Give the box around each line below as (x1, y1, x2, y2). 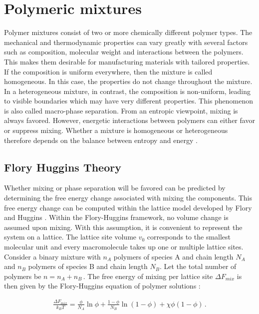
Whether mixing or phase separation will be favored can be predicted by (4, 182, 226, 193)
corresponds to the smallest (147, 231, 231, 242)
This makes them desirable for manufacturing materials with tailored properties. (4, 56, 250, 66)
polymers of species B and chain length (28, 261, 148, 271)
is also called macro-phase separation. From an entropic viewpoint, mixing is (4, 105, 238, 115)
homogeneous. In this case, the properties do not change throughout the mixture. (4, 76, 253, 86)
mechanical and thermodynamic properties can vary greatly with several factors (4, 36, 248, 47)
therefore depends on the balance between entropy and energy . (4, 134, 198, 145)
